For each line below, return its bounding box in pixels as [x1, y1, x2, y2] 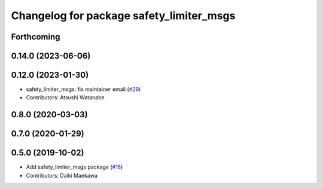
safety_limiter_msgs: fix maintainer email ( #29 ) [26, 86, 141, 93]
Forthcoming [11, 32, 60, 42]
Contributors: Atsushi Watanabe [26, 94, 105, 101]
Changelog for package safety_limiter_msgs [11, 9, 236, 22]
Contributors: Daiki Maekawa [26, 172, 98, 179]
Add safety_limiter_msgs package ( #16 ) [26, 163, 123, 170]
